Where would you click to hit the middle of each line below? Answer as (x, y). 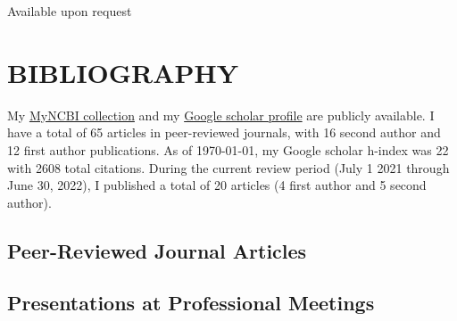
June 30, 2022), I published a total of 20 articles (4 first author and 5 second (217, 185)
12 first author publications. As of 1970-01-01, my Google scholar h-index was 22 (228, 149)
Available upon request (70, 11)
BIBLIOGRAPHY (123, 72)
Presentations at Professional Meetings (191, 303)
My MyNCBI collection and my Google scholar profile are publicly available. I (221, 115)
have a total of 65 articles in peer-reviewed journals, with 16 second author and (224, 132)
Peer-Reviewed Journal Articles (157, 250)
